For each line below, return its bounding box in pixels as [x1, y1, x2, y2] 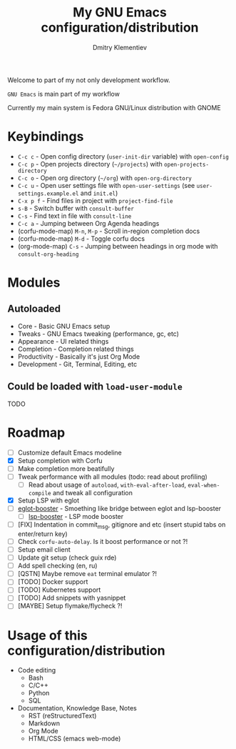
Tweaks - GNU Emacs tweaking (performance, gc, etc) [17, 329, 180, 338]
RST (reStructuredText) [28, 712, 97, 720]
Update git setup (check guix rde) [17, 553, 117, 562]
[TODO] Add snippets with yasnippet [17, 594, 126, 602]
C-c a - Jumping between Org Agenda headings [17, 219, 160, 227]
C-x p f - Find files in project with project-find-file [17, 196, 173, 204]
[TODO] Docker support [17, 577, 88, 586]
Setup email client [17, 545, 71, 554]
